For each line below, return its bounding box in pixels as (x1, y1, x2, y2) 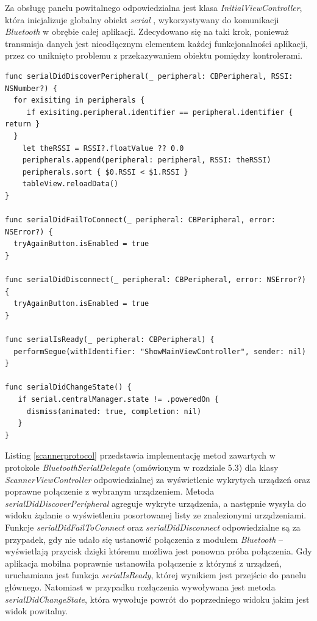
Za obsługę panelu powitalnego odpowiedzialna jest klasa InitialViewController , (5, 1, 302, 13)
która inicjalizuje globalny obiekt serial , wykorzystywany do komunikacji (5, 13, 279, 26)
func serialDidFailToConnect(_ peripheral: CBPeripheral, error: (5, 216, 276, 225)
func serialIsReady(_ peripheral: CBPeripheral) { (5, 335, 215, 344)
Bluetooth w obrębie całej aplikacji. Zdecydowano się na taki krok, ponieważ (5, 25, 289, 38)
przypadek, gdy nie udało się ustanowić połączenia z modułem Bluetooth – (5, 532, 283, 545)
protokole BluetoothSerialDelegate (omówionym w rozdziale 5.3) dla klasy (5, 460, 279, 473)
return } (5, 120, 40, 129)
